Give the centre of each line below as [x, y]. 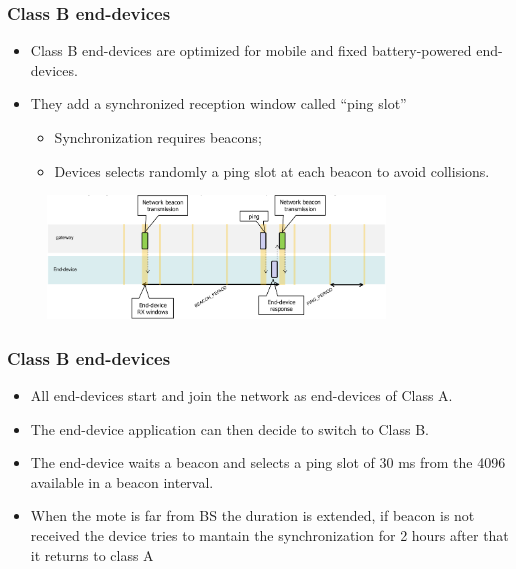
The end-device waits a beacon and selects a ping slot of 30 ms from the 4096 [268, 462]
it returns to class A [92, 554]
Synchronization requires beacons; [158, 137]
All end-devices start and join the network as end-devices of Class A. [241, 395]
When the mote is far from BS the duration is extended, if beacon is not [252, 515]
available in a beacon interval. [122, 481]
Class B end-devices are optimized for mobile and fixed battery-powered [251, 50]
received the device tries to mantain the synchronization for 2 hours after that [269, 535]
